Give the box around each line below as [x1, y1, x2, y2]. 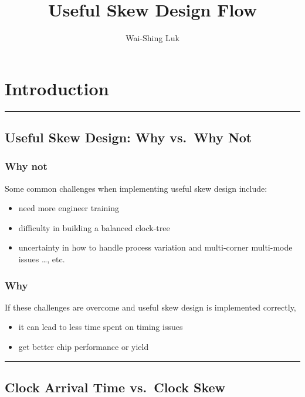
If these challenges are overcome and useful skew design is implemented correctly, [5, 301, 296, 313]
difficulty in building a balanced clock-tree [18, 221, 170, 233]
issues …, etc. [18, 253, 65, 265]
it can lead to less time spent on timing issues [18, 321, 183, 333]
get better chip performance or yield [18, 341, 149, 353]
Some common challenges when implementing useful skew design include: [5, 182, 267, 194]
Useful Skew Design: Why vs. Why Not [5, 128, 252, 146]
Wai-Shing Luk [126, 32, 179, 44]
